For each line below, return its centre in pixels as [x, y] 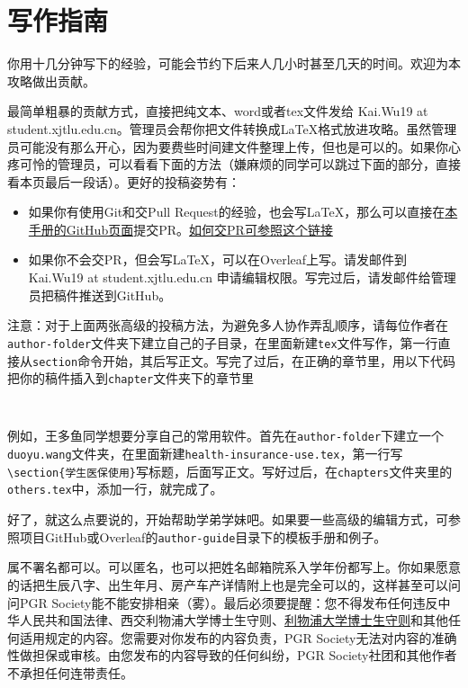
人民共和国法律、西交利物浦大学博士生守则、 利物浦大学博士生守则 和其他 [234, 620]
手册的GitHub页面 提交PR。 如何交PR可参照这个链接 [180, 229]
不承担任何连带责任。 [70, 672]
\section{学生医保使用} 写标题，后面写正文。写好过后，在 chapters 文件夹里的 [230, 471]
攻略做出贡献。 [51, 80]
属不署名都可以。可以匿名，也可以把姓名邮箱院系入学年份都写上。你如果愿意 [234, 567]
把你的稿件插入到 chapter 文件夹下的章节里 [131, 378]
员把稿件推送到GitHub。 [100, 295]
